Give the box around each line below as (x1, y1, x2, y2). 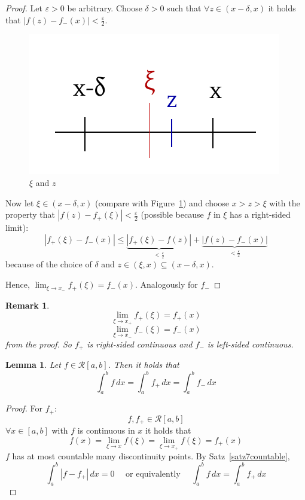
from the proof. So (5, 337, 72, 350)
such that (167, 2, 202, 14)
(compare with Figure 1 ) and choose (95, 196, 230, 209)
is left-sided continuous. (207, 337, 294, 350)
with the (269, 196, 300, 209)
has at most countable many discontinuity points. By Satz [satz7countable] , (12, 450, 290, 462)
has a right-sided (230, 208, 291, 221)
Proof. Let (5, 2, 42, 14)
